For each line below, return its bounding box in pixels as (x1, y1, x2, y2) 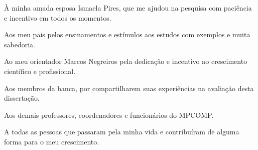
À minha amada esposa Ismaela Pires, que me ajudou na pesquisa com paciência (4, 3, 252, 13)
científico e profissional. (4, 65, 76, 76)
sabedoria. (4, 39, 35, 49)
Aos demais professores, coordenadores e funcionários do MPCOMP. (4, 109, 214, 120)
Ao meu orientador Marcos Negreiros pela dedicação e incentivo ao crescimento (4, 56, 247, 66)
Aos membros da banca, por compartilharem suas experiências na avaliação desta (4, 83, 254, 93)
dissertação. (4, 93, 40, 103)
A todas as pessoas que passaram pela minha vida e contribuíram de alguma (4, 126, 239, 137)
